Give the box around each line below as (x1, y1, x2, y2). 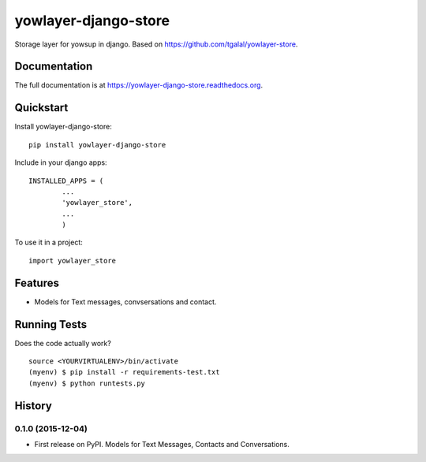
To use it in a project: (14, 237, 83, 248)
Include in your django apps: (14, 158, 107, 167)
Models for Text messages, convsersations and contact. (34, 296, 217, 307)
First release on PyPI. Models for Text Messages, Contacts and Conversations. (34, 440, 290, 449)
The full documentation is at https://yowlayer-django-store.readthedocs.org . (14, 80, 263, 90)
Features (14, 276, 59, 289)
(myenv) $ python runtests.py (28, 378, 146, 388)
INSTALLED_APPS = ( (28, 176, 104, 185)
